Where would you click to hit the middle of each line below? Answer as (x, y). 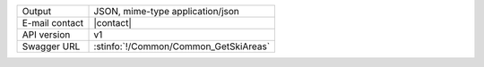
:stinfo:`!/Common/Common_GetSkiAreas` (182, 46)
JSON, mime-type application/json (166, 11)
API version (46, 34)
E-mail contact (53, 23)
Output (37, 11)
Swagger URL (51, 46)
